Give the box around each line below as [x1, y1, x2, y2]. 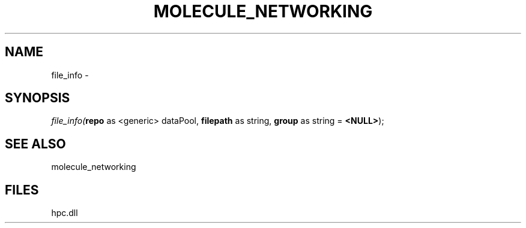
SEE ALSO [5, 136, 66, 151]
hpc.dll [51, 208, 78, 218]
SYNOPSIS [5, 90, 70, 106]
